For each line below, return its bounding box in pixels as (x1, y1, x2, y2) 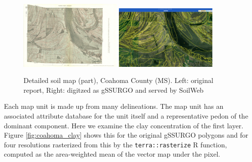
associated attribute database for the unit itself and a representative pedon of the (4, 110, 249, 121)
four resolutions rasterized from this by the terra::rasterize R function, (4, 139, 227, 149)
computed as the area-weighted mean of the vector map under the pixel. (4, 149, 220, 159)
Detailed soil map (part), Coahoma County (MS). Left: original (23, 75, 213, 85)
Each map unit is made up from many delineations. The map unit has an (4, 101, 224, 111)
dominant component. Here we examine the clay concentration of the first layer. (4, 120, 244, 130)
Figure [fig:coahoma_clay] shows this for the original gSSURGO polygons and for (4, 130, 249, 140)
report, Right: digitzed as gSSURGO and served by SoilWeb (23, 84, 204, 95)
